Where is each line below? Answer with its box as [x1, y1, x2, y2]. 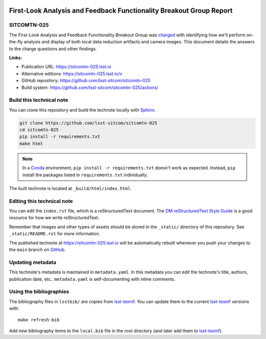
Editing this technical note [9, 197, 73, 204]
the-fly [9, 39, 23, 45]
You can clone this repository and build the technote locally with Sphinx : [9, 107, 156, 113]
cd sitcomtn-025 [19, 127, 59, 133]
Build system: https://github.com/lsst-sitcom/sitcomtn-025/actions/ [21, 84, 159, 91]
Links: [9, 55, 22, 61]
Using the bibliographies [9, 288, 69, 295]
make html [19, 141, 43, 146]
